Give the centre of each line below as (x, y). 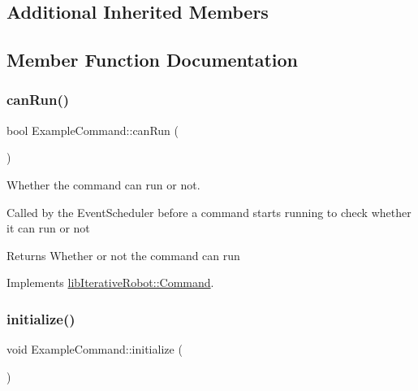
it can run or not (48, 228)
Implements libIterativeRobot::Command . (110, 282)
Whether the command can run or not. (103, 184)
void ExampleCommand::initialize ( (95, 349)
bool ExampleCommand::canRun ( (93, 130)
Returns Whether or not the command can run (123, 255)
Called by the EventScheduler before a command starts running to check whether (209, 212)
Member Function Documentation (153, 60)
